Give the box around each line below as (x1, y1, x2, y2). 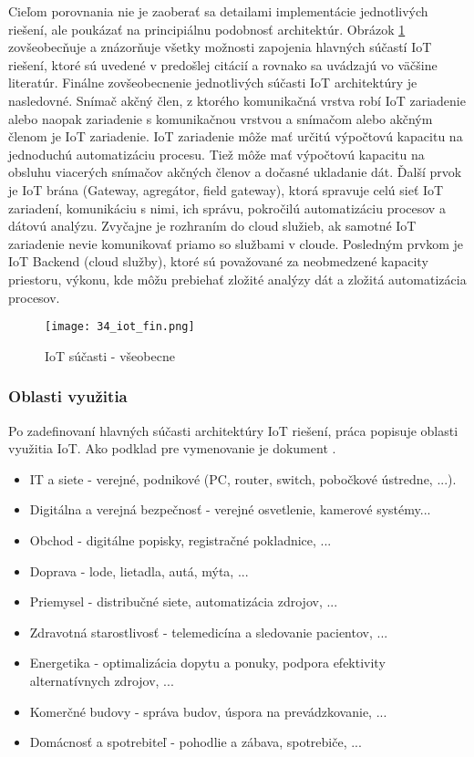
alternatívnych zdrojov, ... (29, 670, 174, 690)
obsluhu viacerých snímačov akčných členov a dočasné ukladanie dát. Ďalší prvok (8, 162, 462, 181)
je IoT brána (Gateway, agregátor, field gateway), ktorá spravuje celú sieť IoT (8, 180, 444, 199)
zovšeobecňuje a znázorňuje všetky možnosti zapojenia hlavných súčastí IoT (8, 37, 432, 57)
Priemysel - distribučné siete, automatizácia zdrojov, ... (29, 592, 338, 611)
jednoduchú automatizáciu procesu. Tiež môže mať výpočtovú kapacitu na (8, 144, 425, 163)
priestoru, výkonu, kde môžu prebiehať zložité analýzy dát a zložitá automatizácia (8, 269, 467, 288)
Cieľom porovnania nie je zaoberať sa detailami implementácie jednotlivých (8, 2, 428, 20)
